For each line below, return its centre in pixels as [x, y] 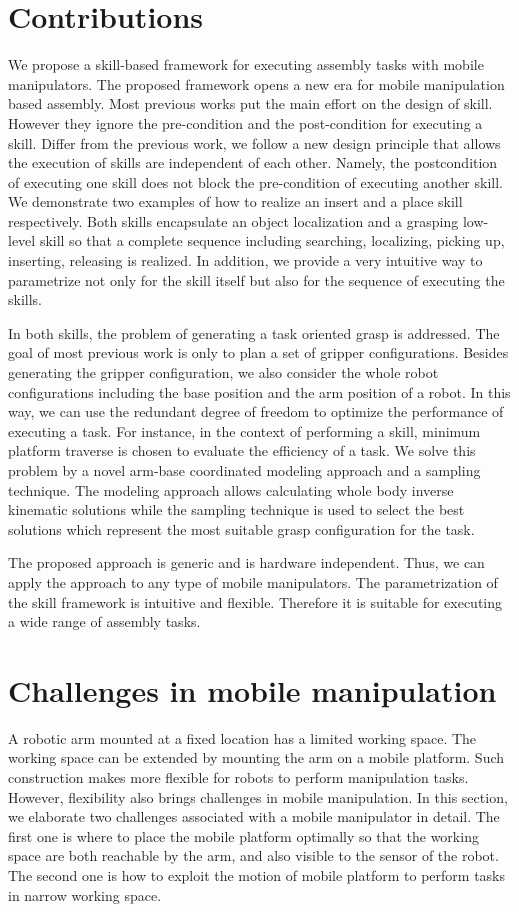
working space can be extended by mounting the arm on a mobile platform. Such [256, 757]
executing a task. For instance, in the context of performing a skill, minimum [244, 430]
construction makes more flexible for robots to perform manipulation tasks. [238, 777]
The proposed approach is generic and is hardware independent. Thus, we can [246, 562]
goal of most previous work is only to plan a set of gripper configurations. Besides [258, 352]
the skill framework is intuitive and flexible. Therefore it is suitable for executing [255, 601]
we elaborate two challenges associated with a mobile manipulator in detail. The [254, 816]
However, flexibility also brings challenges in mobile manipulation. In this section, [258, 796]
